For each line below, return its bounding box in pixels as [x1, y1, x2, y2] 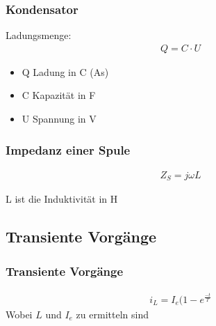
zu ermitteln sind [76, 306, 149, 321]
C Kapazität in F [22, 88, 96, 102]
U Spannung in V [22, 111, 97, 126]
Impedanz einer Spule [6, 141, 131, 158]
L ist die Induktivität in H [6, 192, 118, 206]
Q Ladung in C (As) [22, 64, 109, 79]
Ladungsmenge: [6, 28, 72, 42]
